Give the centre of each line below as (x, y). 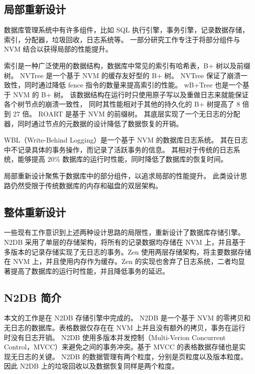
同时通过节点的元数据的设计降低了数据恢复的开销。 (100, 123)
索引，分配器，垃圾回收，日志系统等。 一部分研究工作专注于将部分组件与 (122, 39)
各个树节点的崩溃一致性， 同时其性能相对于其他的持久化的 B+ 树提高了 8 (122, 104)
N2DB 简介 (33, 297)
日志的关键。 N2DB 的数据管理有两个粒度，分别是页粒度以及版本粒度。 (132, 356)
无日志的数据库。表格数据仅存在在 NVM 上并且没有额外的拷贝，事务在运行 (125, 328)
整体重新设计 (35, 212)
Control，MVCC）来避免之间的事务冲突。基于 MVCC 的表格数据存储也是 (121, 347)
